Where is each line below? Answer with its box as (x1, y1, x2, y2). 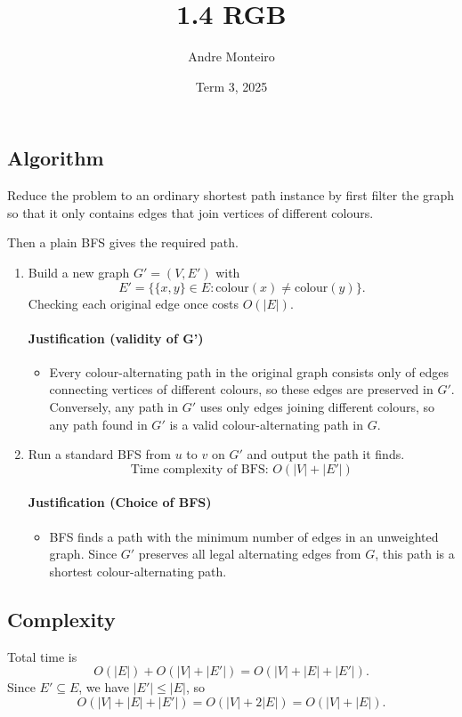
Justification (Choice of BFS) (28, 493, 212, 512)
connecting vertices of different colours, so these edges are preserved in (49, 380, 434, 399)
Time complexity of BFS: (130, 463, 269, 476)
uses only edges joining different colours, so (199, 398, 435, 416)
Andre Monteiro (188, 47, 275, 66)
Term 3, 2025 (195, 77, 268, 95)
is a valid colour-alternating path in (169, 415, 363, 433)
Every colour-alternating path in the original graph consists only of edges (49, 362, 449, 381)
